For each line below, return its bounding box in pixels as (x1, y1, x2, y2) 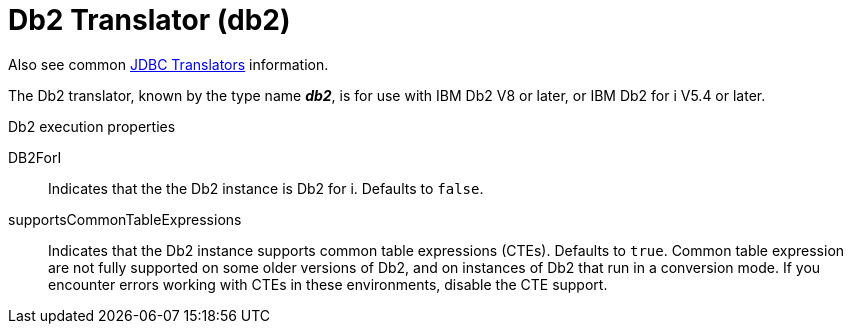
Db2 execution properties (8, 117, 176, 135)
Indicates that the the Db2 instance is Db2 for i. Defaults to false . (48, 179, 484, 197)
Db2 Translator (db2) (8, 3, 291, 37)
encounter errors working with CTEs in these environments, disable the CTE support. (48, 275, 608, 293)
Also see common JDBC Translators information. (8, 55, 329, 73)
